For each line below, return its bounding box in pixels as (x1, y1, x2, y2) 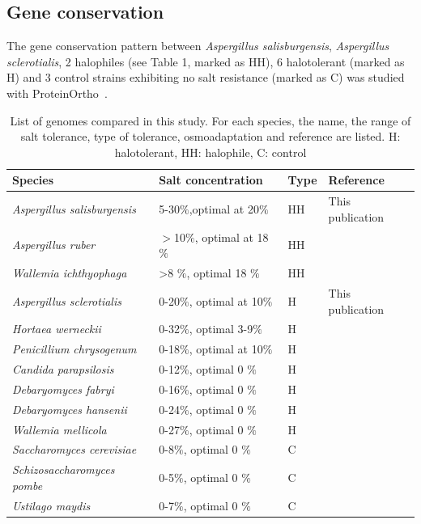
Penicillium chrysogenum (12, 340, 137, 357)
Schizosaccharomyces (12, 461, 115, 478)
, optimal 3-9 (189, 320, 253, 337)
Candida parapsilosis (12, 361, 114, 378)
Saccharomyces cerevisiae (12, 441, 137, 458)
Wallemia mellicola (12, 420, 107, 437)
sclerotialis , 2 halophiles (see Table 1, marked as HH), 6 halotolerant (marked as (6, 53, 405, 70)
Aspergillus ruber (12, 236, 96, 253)
